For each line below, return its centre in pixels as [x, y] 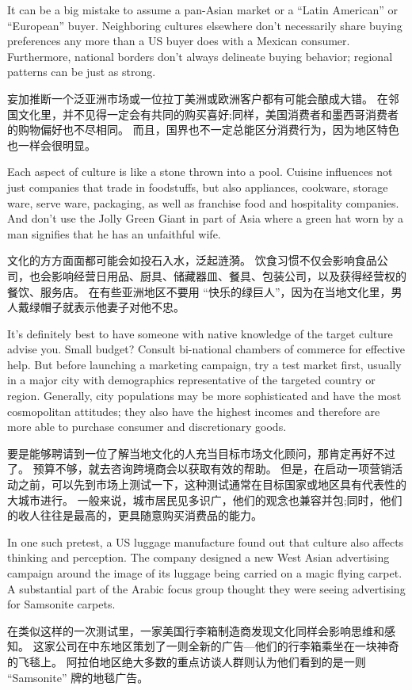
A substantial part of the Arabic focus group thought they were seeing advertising [206, 588]
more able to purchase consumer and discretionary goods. [147, 427]
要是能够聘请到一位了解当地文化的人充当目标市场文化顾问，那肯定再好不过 [201, 453]
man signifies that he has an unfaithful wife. [114, 233]
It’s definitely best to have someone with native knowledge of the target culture [200, 333]
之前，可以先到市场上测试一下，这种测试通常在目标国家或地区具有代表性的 [212, 484]
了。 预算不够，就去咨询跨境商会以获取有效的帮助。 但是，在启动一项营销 [200, 469]
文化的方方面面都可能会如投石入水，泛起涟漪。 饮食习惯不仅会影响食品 [192, 260]
